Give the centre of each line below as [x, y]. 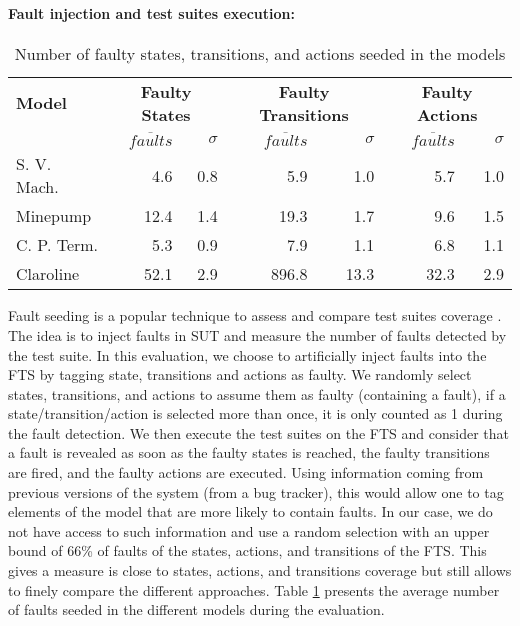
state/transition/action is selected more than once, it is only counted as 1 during [255, 413]
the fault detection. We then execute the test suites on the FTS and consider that [259, 432]
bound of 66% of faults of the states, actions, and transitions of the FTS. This [247, 550]
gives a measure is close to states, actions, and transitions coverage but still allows [260, 570]
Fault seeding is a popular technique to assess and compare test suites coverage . [255, 315]
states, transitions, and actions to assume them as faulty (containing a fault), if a [257, 393]
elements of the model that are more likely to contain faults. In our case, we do [250, 511]
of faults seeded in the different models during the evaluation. [196, 609]
